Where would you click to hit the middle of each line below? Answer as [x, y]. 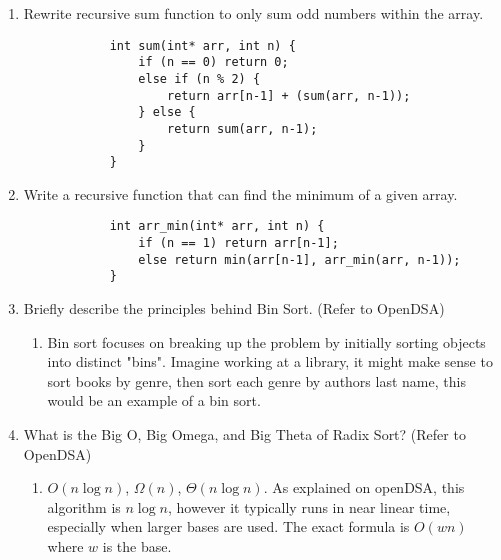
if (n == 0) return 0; [213, 62]
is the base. [137, 546]
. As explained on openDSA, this [364, 487]
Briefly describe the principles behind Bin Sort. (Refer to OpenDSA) [234, 308]
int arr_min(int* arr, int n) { [217, 226]
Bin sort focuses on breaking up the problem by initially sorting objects [266, 341]
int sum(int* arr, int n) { [202, 45]
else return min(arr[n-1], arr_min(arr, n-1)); [299, 259]
